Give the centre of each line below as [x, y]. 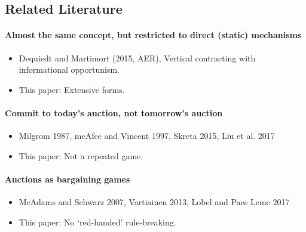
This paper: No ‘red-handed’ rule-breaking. [97, 222]
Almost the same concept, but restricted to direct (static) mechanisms [153, 35]
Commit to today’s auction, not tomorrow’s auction [114, 112]
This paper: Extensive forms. [72, 89]
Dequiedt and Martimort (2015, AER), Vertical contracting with [137, 58]
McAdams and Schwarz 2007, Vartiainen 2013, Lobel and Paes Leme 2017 [154, 202]
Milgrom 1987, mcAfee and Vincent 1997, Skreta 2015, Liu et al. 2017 [147, 136]
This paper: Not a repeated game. [81, 155]
